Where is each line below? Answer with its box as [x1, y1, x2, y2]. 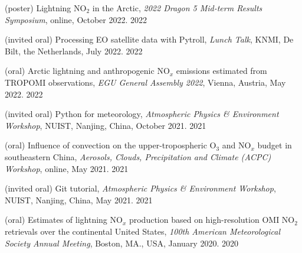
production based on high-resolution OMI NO [129, 213, 295, 226]
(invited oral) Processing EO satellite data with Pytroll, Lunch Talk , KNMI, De [5, 33, 294, 46]
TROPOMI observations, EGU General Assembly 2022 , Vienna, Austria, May [5, 76, 286, 88]
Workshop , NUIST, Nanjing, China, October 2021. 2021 [5, 119, 206, 131]
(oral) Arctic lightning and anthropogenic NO [5, 64, 170, 77]
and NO [222, 139, 251, 151]
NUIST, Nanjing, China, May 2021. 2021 [5, 193, 153, 206]
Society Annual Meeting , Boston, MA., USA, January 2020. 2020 [5, 236, 238, 249]
